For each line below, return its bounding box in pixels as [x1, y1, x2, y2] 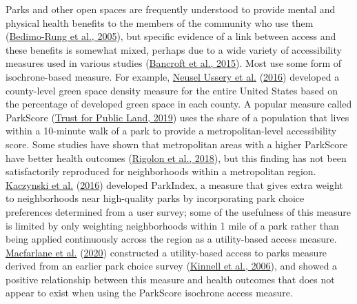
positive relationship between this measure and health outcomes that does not [6, 272, 335, 286]
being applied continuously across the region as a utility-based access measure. [6, 232, 337, 246]
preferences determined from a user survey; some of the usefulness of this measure [6, 204, 351, 219]
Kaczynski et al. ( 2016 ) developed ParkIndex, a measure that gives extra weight [6, 177, 343, 192]
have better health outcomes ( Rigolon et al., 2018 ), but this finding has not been [6, 150, 347, 165]
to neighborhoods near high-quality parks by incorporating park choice [6, 191, 305, 205]
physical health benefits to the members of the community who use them [6, 15, 314, 30]
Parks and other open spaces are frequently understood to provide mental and [6, 2, 336, 16]
